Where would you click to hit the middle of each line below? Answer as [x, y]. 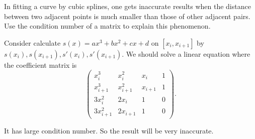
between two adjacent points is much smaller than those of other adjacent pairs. [127, 16]
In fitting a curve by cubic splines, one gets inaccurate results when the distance [127, 6]
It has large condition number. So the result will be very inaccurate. [109, 130]
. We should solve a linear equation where [186, 53]
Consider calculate [32, 42]
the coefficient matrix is [40, 64]
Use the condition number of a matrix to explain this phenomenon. [107, 26]
